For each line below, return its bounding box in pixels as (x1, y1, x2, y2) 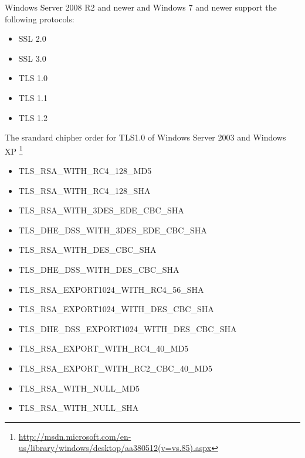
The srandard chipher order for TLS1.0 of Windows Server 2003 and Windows (5, 131, 286, 143)
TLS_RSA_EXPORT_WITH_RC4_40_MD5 (18, 342, 189, 355)
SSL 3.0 (18, 52, 46, 64)
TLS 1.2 (18, 111, 48, 123)
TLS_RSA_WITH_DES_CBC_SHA (18, 243, 157, 256)
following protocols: (5, 12, 74, 25)
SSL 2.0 (18, 32, 46, 45)
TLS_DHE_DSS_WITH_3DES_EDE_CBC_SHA (18, 223, 207, 236)
